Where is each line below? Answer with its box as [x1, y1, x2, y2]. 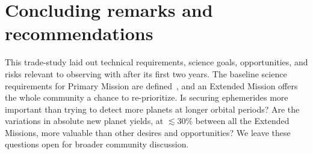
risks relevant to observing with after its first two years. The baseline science [5, 67, 287, 80]
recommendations [5, 21, 153, 46]
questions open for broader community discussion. [5, 138, 189, 150]
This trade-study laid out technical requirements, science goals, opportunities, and [5, 56, 308, 68]
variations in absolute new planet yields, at [5, 114, 164, 127]
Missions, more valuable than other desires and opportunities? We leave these [5, 126, 291, 138]
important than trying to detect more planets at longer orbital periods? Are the [5, 102, 300, 115]
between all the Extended [195, 114, 290, 127]
